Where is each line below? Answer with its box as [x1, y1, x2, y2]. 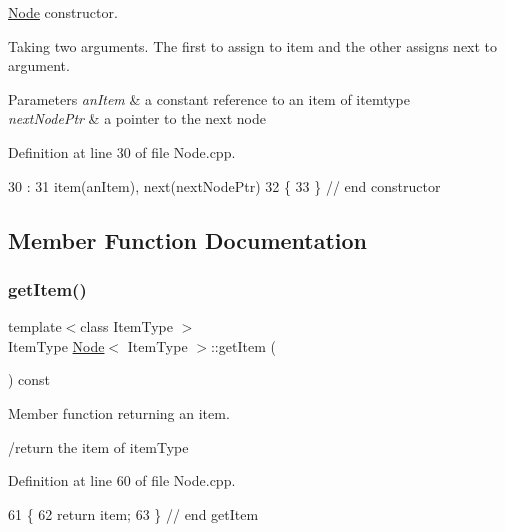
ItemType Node [8, 335, 105, 356]
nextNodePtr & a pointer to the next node [8, 108, 266, 129]
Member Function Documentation [8, 224, 368, 255]
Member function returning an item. [8, 402, 230, 423]
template [8, 316, 62, 337]
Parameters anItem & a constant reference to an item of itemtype [8, 88, 410, 109]
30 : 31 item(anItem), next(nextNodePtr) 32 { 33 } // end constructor [8, 175, 441, 196]
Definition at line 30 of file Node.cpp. [8, 141, 236, 162]
